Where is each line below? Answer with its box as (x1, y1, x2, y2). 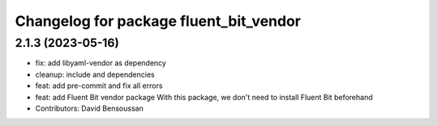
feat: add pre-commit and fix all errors (35, 81, 163, 90)
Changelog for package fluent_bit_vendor (15, 12, 302, 30)
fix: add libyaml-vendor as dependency (35, 58, 166, 68)
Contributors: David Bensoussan (35, 103, 144, 113)
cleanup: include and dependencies (35, 69, 155, 79)
